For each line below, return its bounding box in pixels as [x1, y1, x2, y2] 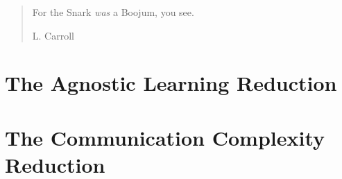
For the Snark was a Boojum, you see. [32, 5, 194, 19]
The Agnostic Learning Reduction [5, 69, 337, 97]
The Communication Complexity [5, 123, 325, 151]
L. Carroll [32, 28, 74, 42]
